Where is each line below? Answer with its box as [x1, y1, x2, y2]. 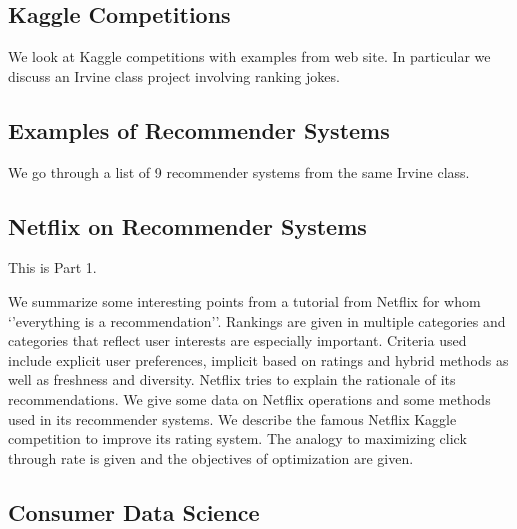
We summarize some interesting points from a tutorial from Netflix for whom [8, 290, 481, 311]
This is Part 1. [8, 257, 97, 278]
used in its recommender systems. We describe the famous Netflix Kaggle [8, 408, 457, 429]
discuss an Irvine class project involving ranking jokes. [8, 65, 340, 86]
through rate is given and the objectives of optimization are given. [8, 447, 414, 468]
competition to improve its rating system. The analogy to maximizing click [8, 428, 467, 449]
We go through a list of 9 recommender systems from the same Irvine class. [8, 161, 470, 182]
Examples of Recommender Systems [8, 114, 390, 145]
